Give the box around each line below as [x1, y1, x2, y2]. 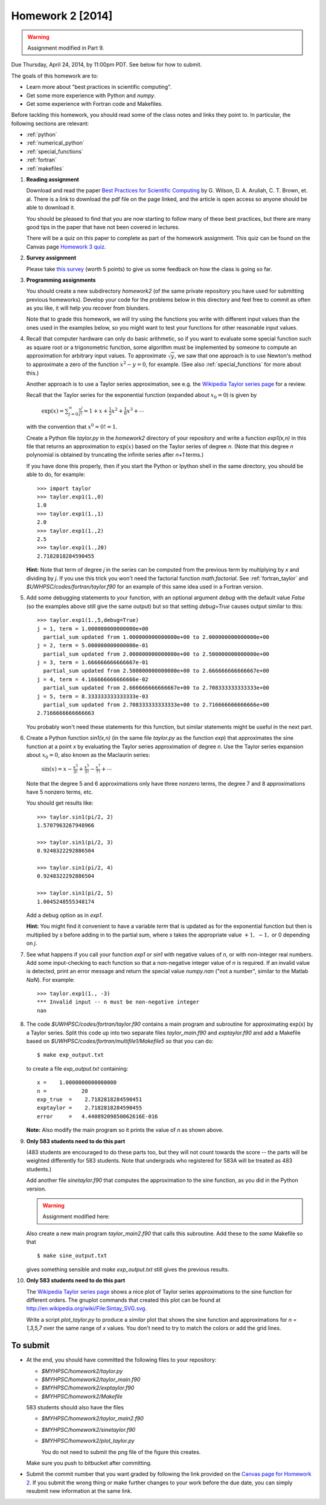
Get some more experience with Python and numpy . [26, 91, 156, 99]
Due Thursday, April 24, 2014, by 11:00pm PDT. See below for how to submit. [11, 61, 202, 68]
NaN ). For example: [26, 976, 75, 983]
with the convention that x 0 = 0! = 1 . [26, 422, 118, 431]
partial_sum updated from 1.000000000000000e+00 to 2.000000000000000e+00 [43, 633, 270, 641]
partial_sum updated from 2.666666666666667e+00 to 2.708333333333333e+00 [43, 684, 270, 691]
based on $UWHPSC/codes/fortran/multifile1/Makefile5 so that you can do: [26, 1037, 214, 1045]
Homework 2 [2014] [11, 9, 113, 22]
